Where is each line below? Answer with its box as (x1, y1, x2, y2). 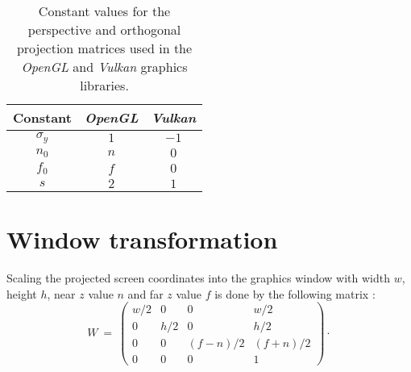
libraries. (80, 76, 129, 94)
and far (127, 285, 164, 302)
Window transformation (6, 223, 278, 256)
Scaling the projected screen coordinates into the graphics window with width (6, 270, 391, 286)
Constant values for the (38, 2, 171, 20)
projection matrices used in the (16, 39, 193, 57)
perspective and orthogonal (27, 20, 181, 39)
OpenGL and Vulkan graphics (21, 57, 188, 76)
